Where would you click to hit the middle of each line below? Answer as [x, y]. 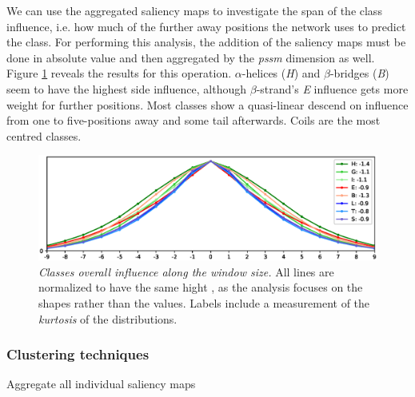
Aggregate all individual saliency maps [101, 384]
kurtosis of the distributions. [108, 318]
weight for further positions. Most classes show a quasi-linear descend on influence [207, 104]
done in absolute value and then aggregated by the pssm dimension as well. [191, 57]
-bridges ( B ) [359, 73]
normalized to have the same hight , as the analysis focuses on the [201, 287]
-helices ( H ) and [281, 73]
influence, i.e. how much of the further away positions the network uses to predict [206, 26]
